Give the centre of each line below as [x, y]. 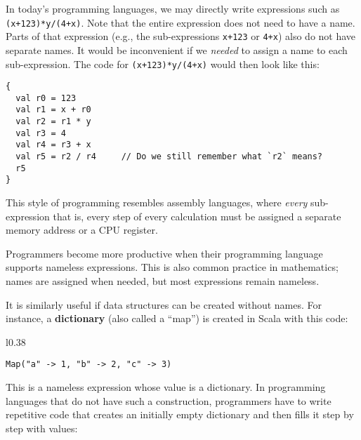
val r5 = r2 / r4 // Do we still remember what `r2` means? [169, 157]
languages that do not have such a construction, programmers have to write [169, 400]
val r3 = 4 [41, 133]
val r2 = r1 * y [53, 122]
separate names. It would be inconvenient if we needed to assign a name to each [177, 49]
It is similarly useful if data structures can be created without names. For [164, 304]
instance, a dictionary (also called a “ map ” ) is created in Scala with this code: [177, 318]
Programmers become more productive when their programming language [164, 253]
